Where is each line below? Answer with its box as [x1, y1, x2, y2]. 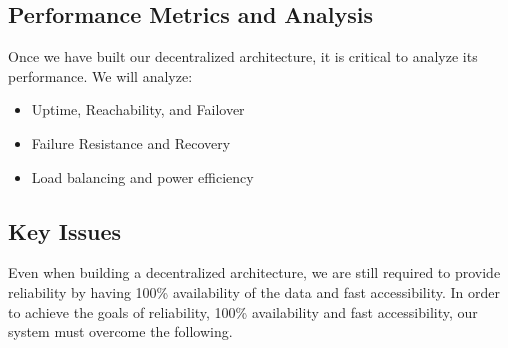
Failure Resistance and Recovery [31, 132, 231, 153]
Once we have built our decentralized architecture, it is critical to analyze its [8, 46, 478, 67]
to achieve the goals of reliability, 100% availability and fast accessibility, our [8, 301, 478, 322]
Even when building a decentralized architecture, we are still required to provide [8, 262, 501, 283]
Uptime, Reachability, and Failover [31, 99, 245, 120]
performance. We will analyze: [8, 65, 193, 86]
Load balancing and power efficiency [31, 166, 254, 187]
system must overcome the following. [8, 321, 233, 342]
